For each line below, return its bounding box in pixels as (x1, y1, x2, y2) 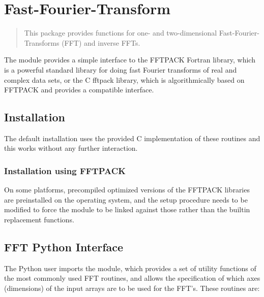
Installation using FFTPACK (4, 164, 126, 177)
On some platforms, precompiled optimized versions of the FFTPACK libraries (4, 184, 250, 195)
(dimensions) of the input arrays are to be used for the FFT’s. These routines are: (4, 283, 260, 293)
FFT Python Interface (4, 239, 124, 255)
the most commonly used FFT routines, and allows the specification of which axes (4, 273, 260, 283)
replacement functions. (4, 214, 74, 225)
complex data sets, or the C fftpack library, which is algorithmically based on (4, 74, 245, 85)
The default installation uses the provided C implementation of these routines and (4, 133, 260, 143)
